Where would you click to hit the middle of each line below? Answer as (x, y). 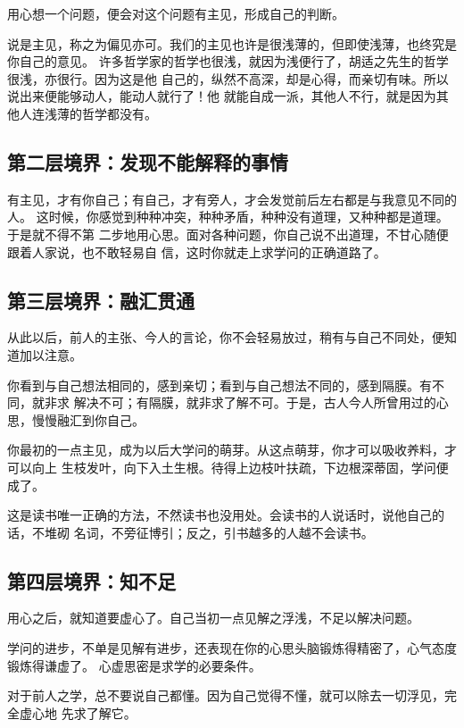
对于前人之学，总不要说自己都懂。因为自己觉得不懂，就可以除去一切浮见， (226, 695)
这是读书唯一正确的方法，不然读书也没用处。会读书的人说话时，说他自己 (220, 515)
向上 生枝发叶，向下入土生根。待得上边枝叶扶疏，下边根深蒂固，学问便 (240, 467)
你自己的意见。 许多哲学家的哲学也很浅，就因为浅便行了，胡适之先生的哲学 (228, 61)
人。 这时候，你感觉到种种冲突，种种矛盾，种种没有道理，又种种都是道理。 (228, 217)
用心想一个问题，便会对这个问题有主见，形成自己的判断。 (176, 13)
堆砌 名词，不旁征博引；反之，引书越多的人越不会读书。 (209, 532)
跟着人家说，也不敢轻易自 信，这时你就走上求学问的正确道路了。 (197, 251)
